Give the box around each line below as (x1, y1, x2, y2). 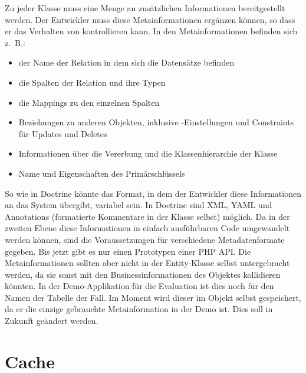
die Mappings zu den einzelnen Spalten (18, 96, 160, 108)
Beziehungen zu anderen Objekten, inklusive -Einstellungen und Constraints (18, 116, 294, 128)
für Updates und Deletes (18, 127, 107, 140)
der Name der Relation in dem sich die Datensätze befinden (18, 56, 235, 69)
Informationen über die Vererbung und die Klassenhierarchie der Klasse (18, 147, 278, 160)
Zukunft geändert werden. (5, 314, 98, 327)
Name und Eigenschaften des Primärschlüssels (18, 167, 185, 179)
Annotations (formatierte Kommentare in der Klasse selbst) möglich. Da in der (5, 210, 290, 222)
